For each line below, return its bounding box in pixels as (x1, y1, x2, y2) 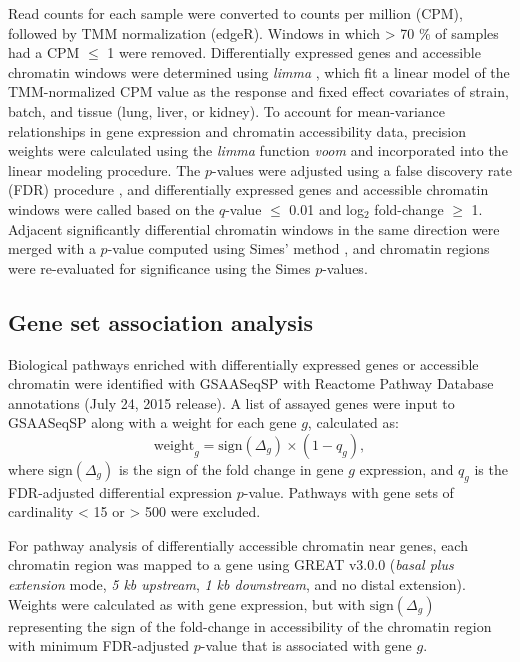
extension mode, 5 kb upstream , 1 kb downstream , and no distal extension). (8, 574, 466, 595)
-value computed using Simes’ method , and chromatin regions (107, 238, 490, 259)
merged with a (8, 238, 96, 259)
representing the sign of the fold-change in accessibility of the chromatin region (8, 615, 492, 636)
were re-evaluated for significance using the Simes (8, 257, 311, 278)
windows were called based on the (8, 198, 215, 219)
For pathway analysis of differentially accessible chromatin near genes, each (8, 534, 468, 555)
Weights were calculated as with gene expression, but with (8, 593, 365, 614)
